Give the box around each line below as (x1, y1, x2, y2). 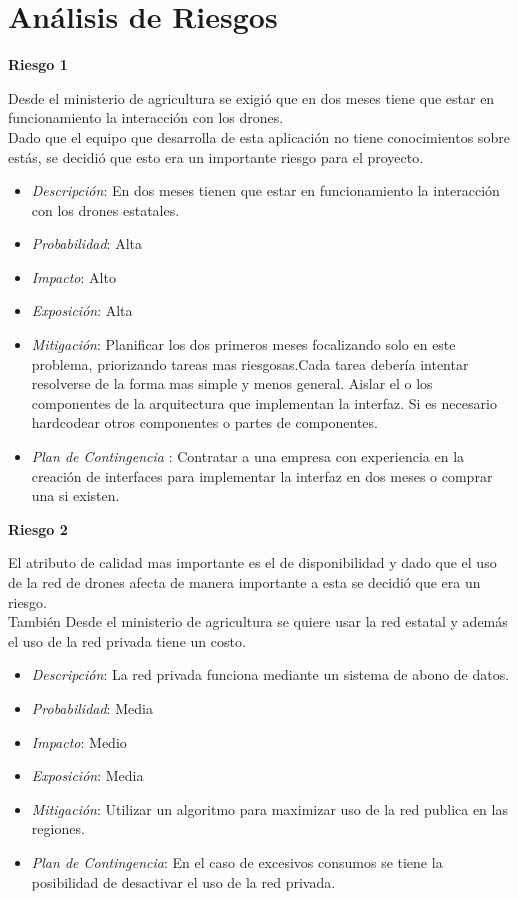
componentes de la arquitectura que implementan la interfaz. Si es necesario (31, 392, 497, 413)
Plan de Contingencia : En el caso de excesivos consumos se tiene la (31, 851, 443, 872)
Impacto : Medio (31, 731, 127, 752)
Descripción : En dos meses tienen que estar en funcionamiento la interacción (31, 180, 500, 201)
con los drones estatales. (31, 199, 180, 220)
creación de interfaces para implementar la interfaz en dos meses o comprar (31, 465, 493, 486)
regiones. (31, 818, 85, 839)
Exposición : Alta (31, 300, 133, 321)
